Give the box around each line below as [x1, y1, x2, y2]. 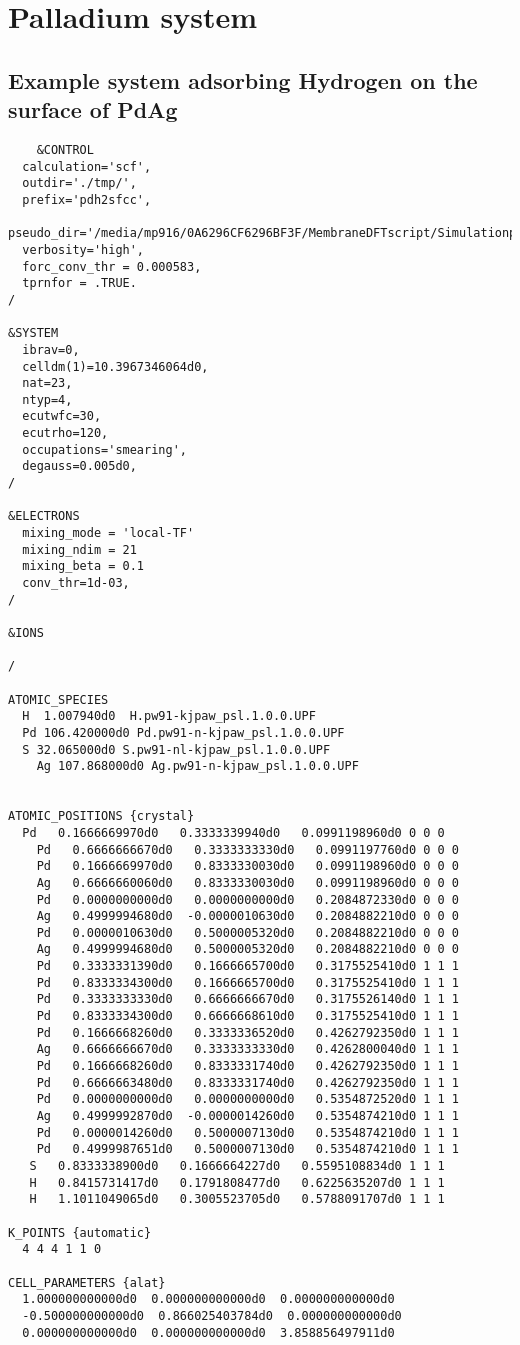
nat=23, [22, 376, 73, 391]
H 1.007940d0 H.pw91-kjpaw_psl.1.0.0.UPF [22, 709, 316, 724]
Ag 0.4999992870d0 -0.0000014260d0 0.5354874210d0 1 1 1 [36, 1109, 460, 1124]
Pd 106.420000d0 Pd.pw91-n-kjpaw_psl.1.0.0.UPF [22, 725, 345, 740]
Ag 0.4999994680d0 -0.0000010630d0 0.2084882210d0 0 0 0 [36, 909, 460, 924]
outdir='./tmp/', [22, 176, 137, 191]
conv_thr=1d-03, [22, 576, 130, 591]
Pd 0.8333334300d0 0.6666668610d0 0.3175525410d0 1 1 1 [36, 1009, 460, 1024]
